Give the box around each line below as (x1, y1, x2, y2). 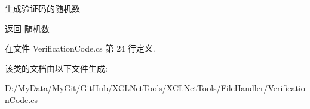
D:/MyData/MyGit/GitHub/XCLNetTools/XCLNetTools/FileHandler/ (5, 82, 268, 94)
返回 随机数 (5, 22, 50, 34)
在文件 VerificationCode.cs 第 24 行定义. (5, 42, 155, 54)
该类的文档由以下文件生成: (5, 62, 108, 74)
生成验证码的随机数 (5, 2, 80, 14)
